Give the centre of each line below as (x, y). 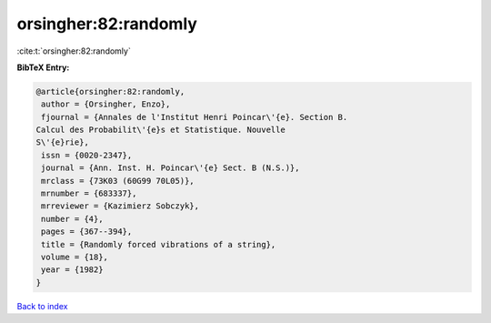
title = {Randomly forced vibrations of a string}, (159, 244)
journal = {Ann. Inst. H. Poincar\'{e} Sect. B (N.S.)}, (170, 168)
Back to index (42, 306)
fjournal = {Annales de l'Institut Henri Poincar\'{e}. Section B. (195, 117)
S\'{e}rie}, (63, 142)
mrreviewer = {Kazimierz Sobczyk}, (120, 206)
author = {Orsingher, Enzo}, (106, 104)
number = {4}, (72, 219)
